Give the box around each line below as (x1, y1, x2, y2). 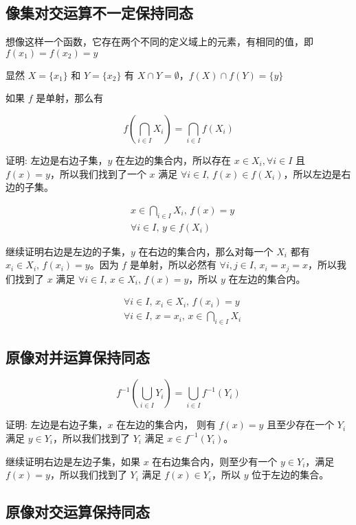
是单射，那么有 (36, 91, 104, 105)
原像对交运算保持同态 (5, 501, 150, 522)
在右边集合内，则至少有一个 (152, 454, 278, 468)
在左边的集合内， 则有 (116, 417, 216, 432)
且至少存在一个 (267, 417, 335, 432)
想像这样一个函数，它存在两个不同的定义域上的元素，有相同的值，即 (5, 34, 313, 49)
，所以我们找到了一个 (49, 166, 146, 180)
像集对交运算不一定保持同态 (5, 2, 193, 23)
